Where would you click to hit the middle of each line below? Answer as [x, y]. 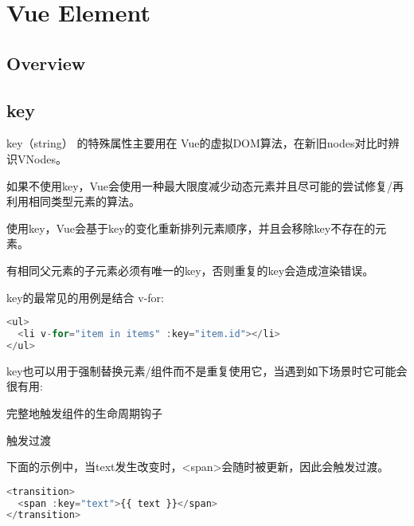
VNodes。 [42, 158]
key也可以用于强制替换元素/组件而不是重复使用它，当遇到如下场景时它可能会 [207, 370]
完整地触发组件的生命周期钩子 [84, 412]
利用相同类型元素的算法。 [73, 201]
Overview [46, 63]
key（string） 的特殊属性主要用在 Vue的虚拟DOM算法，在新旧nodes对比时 [197, 143]
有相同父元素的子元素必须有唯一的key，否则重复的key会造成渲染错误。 [190, 270]
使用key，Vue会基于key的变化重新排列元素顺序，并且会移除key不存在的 [191, 228]
